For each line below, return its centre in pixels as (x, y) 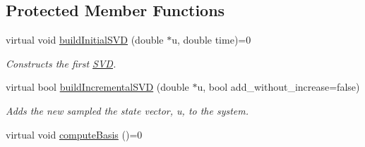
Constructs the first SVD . (61, 63)
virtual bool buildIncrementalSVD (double (97, 87)
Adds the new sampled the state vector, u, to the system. (127, 110)
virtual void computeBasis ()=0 (74, 134)
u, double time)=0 (211, 40)
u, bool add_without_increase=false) (279, 87)
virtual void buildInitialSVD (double (85, 40)
